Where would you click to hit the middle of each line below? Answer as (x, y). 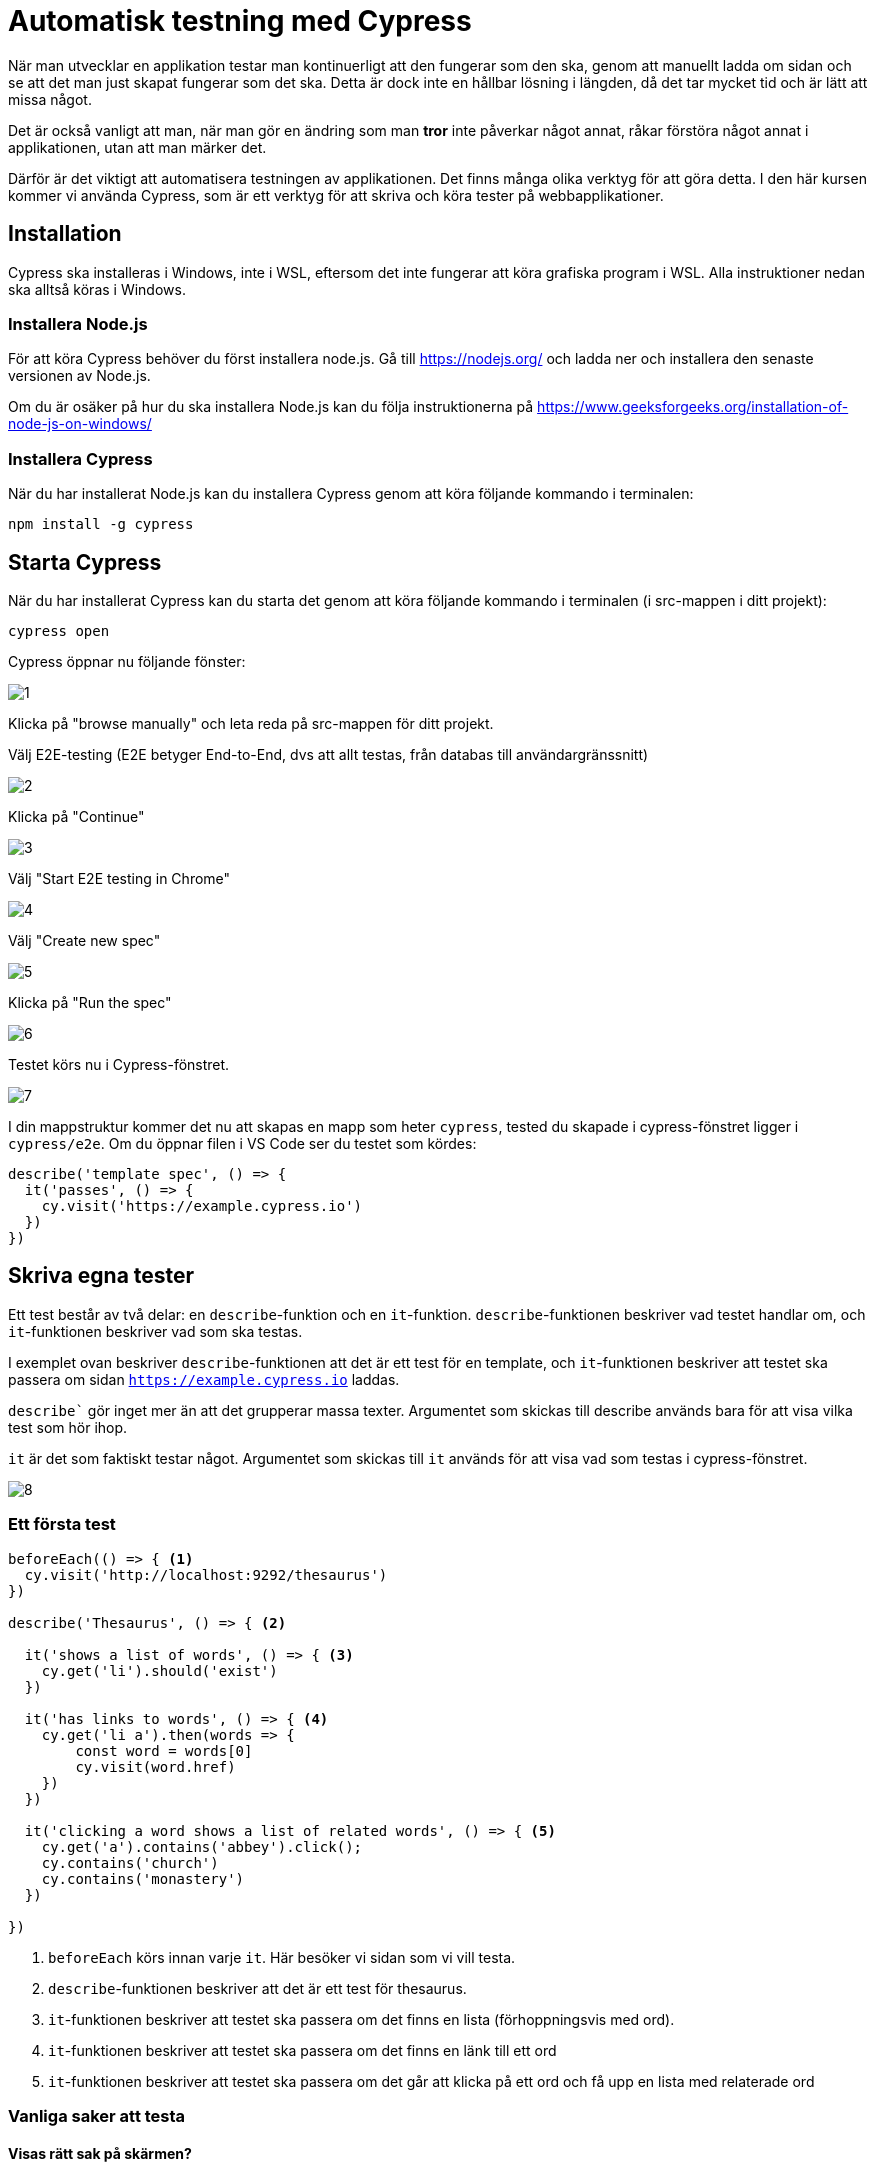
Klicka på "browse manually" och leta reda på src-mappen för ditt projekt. (251, 723)
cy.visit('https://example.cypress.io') (202, 1205)
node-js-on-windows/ (80, 424)
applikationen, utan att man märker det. (137, 147)
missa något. (50, 99)
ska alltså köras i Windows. (97, 289)
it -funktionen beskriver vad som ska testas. (155, 1331)
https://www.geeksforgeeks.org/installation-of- (693, 407)
